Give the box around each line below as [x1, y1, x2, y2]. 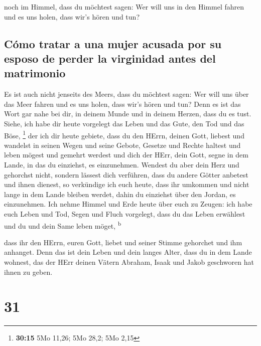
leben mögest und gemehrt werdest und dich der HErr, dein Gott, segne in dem [4, 149, 248, 160]
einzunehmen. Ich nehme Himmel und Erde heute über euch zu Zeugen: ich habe [4, 199, 252, 209]
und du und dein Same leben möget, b [4, 219, 121, 231]
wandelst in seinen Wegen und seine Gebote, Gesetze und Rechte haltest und [4, 139, 241, 150]
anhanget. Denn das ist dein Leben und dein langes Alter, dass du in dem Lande [4, 247, 252, 257]
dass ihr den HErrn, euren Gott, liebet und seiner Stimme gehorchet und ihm [4, 237, 242, 247]
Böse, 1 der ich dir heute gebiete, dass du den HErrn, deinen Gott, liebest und [4, 128, 244, 140]
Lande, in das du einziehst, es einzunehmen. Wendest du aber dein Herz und [4, 159, 239, 169]
